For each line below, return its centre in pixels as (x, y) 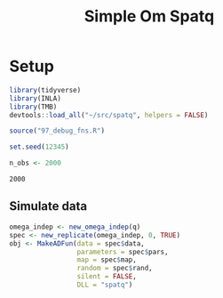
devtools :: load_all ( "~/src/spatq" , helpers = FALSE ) (109, 115)
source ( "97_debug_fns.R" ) (57, 131)
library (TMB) (33, 107)
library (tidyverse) (45, 90)
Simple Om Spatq (149, 16)
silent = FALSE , (107, 277)
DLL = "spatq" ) (105, 285)
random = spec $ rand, (115, 269)
